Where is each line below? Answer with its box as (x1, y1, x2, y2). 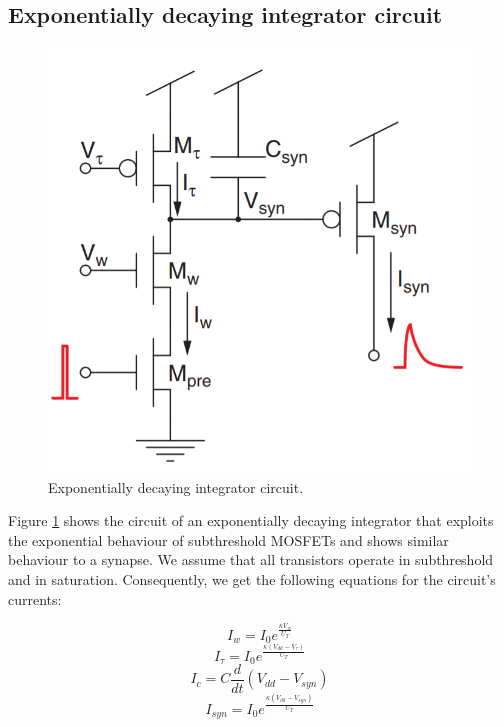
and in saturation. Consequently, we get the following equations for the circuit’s (8, 568, 496, 589)
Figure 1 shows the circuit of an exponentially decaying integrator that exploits (8, 510, 494, 531)
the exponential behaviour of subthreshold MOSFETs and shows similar (8, 529, 449, 550)
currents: (8, 588, 62, 609)
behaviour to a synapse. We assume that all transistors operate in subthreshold (8, 549, 494, 570)
